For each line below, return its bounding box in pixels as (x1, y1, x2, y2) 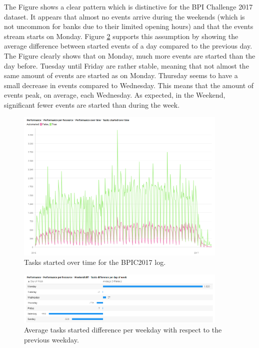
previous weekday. (24, 334, 79, 344)
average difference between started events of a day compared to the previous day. (4, 41, 252, 51)
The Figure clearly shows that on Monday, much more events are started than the (4, 50, 255, 61)
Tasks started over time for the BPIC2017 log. (24, 257, 166, 267)
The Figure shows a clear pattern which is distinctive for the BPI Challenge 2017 (4, 2, 253, 12)
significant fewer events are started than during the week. (4, 99, 180, 110)
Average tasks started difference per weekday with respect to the (24, 324, 222, 335)
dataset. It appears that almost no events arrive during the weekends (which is (4, 11, 245, 22)
